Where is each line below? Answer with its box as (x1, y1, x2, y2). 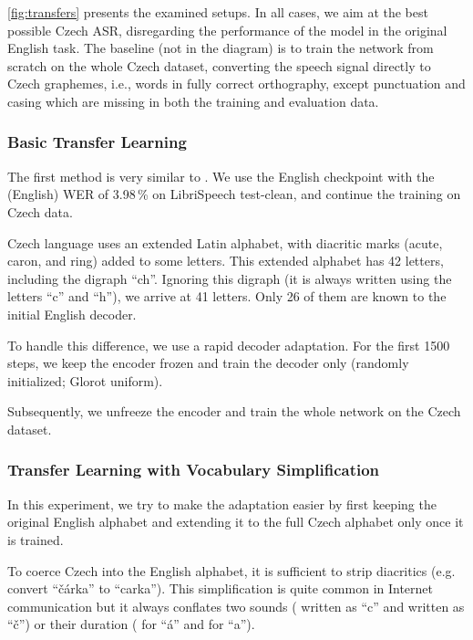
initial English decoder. (7, 304, 137, 323)
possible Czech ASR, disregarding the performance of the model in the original (7, 20, 447, 39)
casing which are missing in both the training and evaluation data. (7, 91, 379, 110)
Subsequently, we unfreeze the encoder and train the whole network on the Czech (7, 402, 461, 421)
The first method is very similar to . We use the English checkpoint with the (7, 166, 435, 185)
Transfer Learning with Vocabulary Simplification (7, 458, 380, 481)
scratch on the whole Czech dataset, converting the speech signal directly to (7, 56, 431, 75)
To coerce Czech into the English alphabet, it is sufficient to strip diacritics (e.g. (7, 561, 456, 580)
